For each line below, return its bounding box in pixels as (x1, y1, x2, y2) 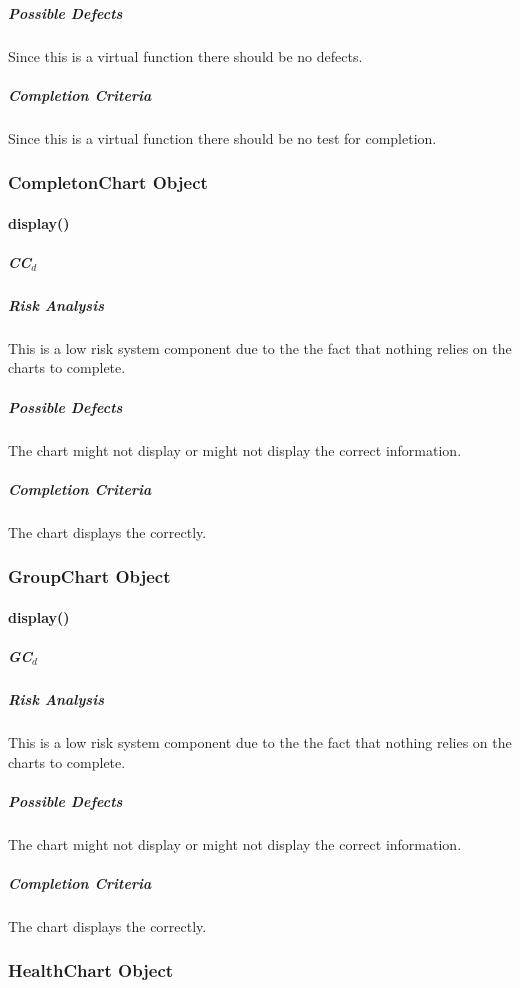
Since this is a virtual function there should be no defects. (8, 45, 363, 66)
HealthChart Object (8, 958, 174, 983)
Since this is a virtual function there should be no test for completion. (8, 127, 437, 148)
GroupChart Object (8, 564, 171, 589)
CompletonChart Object (8, 170, 208, 195)
